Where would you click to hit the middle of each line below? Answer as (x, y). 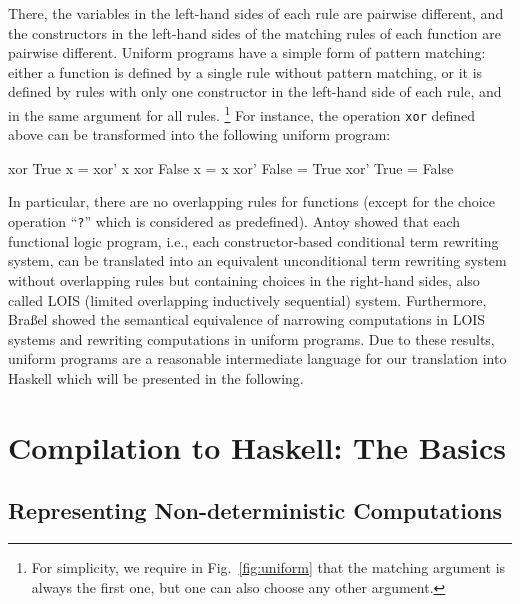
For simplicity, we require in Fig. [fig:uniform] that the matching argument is (268, 567)
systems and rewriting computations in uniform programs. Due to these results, (251, 338)
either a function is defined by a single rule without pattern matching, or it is (245, 71)
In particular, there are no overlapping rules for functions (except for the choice (251, 201)
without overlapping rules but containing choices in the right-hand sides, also (244, 279)
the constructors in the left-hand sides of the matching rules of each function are (254, 32)
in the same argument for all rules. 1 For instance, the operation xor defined (242, 113)
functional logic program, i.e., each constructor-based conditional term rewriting (253, 240)
